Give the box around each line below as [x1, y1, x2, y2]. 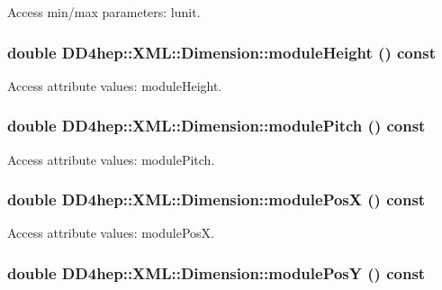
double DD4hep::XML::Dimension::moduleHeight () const [7, 41, 436, 63]
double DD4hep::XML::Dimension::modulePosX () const [7, 188, 426, 211]
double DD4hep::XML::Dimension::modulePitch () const [7, 114, 426, 137]
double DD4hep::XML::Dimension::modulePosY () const [7, 261, 426, 284]
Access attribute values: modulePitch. [7, 150, 215, 168]
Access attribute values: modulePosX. [7, 223, 214, 242]
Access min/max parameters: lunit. [7, 3, 201, 21]
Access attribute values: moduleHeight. [7, 76, 222, 95]
